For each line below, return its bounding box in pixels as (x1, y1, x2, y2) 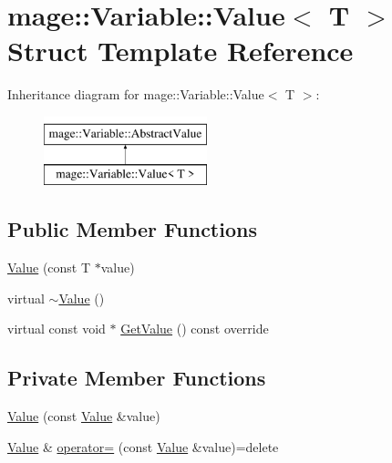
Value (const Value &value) (7, 406, 160, 426)
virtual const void (7, 319, 106, 338)
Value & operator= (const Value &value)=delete (7, 437, 279, 456)
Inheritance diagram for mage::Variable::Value (7, 85, 264, 104)
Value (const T (7, 258, 91, 277)
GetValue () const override (120, 319, 269, 338)
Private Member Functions (7, 364, 266, 392)
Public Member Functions (7, 215, 257, 243)
